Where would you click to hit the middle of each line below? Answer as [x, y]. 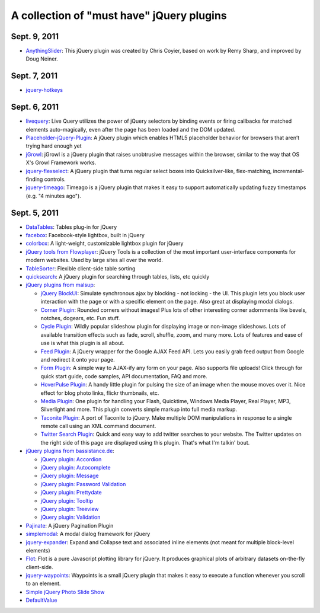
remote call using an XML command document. [98, 426]
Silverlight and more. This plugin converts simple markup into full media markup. [139, 410]
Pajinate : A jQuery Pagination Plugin [70, 525]
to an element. [43, 583]
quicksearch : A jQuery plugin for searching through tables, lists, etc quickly [118, 277]
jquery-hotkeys [44, 90]
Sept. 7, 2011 [34, 76]
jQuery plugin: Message [70, 476]
